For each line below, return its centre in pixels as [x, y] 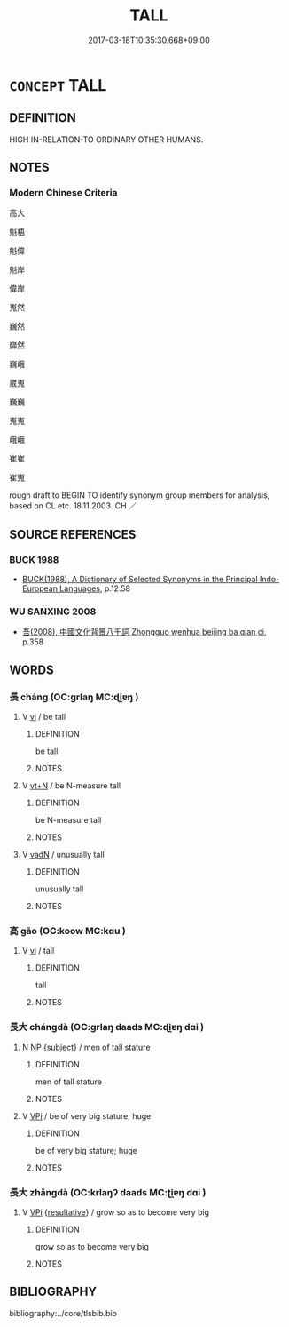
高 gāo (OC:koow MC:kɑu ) [67, 931]
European [39, 588]
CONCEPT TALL [58, 85]
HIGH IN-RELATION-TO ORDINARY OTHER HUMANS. [106, 140]
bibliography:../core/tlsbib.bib [63, 1313]
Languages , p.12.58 [95, 588]
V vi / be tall [44, 717]
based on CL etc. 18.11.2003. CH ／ [73, 506]
